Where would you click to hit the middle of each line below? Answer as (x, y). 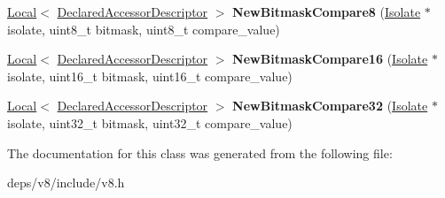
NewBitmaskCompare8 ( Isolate (327, 11)
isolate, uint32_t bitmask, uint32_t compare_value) (150, 122)
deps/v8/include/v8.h (66, 183)
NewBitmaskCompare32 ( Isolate (330, 106)
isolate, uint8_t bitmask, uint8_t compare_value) (144, 29)
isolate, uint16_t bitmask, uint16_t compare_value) (150, 76)
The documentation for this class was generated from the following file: (200, 152)
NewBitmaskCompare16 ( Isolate (330, 59)
